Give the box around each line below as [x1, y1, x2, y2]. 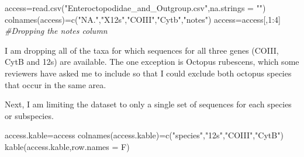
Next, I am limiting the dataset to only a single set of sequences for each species [5, 98, 292, 110]
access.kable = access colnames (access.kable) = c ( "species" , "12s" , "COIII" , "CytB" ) [5, 129, 284, 141]
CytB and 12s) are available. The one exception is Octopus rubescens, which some [5, 55, 299, 68]
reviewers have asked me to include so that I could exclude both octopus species [5, 67, 292, 79]
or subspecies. [5, 109, 54, 121]
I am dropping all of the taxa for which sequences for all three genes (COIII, [5, 44, 279, 56]
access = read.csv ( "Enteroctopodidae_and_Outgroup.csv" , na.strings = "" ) [5, 2, 266, 13]
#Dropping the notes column [5, 25, 108, 37]
